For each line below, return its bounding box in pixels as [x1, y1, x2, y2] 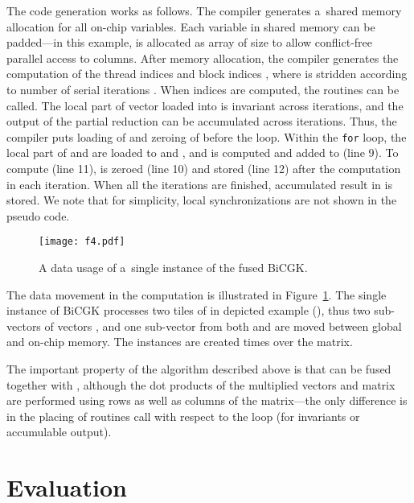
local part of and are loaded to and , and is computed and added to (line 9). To [6, 144, 399, 161]
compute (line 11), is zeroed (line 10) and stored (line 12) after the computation [6, 160, 401, 176]
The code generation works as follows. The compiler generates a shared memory [6, 2, 402, 19]
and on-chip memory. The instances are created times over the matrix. [6, 333, 353, 350]
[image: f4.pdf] [39, 236, 125, 248]
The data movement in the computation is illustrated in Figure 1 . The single [6, 286, 387, 303]
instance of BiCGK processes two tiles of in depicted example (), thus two [6, 302, 371, 319]
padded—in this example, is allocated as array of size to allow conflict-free [6, 34, 373, 51]
